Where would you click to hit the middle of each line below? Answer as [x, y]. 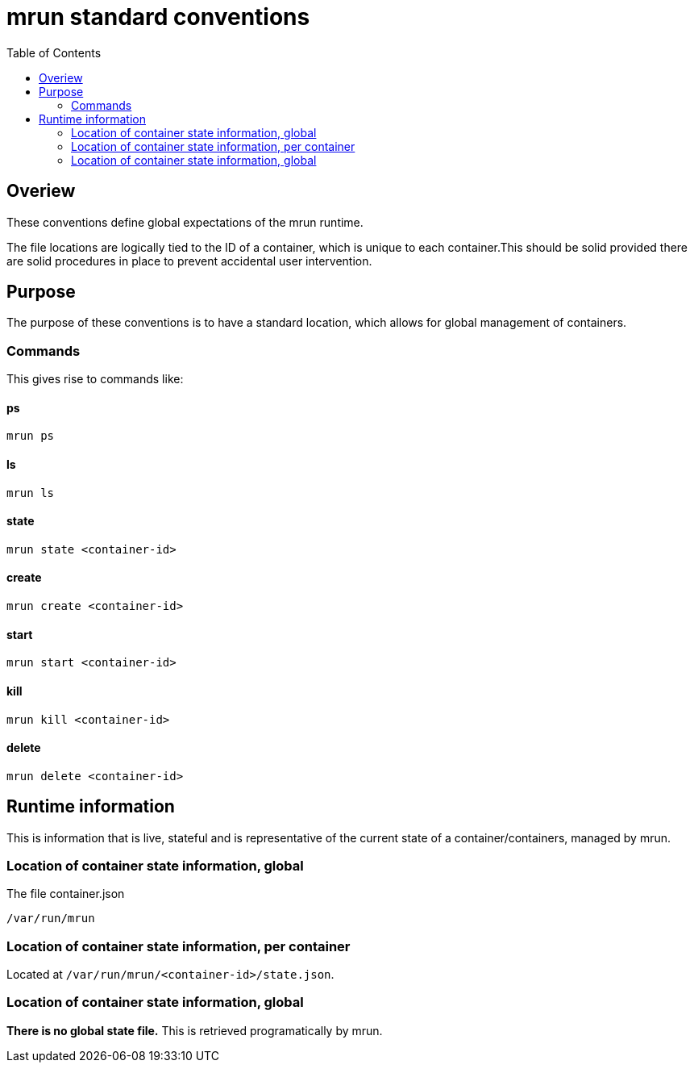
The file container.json [66, 894]
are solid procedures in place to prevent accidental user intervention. [189, 261]
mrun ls [31, 493]
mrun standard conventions [158, 17]
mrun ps [31, 436]
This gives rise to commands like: [95, 379]
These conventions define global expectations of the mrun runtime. [185, 222]
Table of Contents [54, 52]
